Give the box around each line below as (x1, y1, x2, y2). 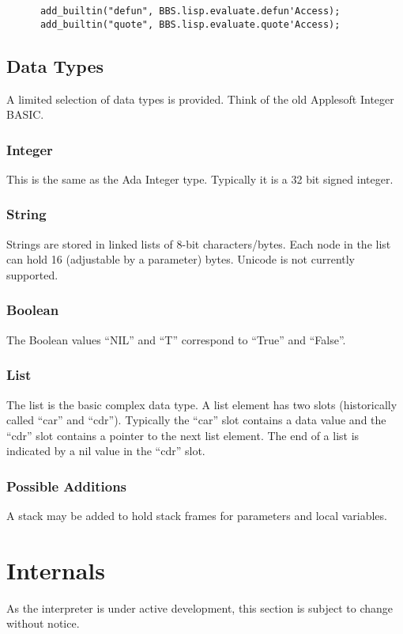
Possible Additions (6, 476, 127, 495)
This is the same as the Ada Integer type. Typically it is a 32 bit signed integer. (6, 170, 394, 187)
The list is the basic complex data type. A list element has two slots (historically (6, 396, 397, 412)
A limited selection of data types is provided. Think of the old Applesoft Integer (6, 90, 394, 107)
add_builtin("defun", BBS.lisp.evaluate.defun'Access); (40, 6, 341, 17)
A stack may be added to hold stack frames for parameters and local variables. (6, 507, 387, 524)
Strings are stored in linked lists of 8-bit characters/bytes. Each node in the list (6, 235, 391, 252)
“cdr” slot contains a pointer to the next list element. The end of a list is (6, 427, 360, 443)
